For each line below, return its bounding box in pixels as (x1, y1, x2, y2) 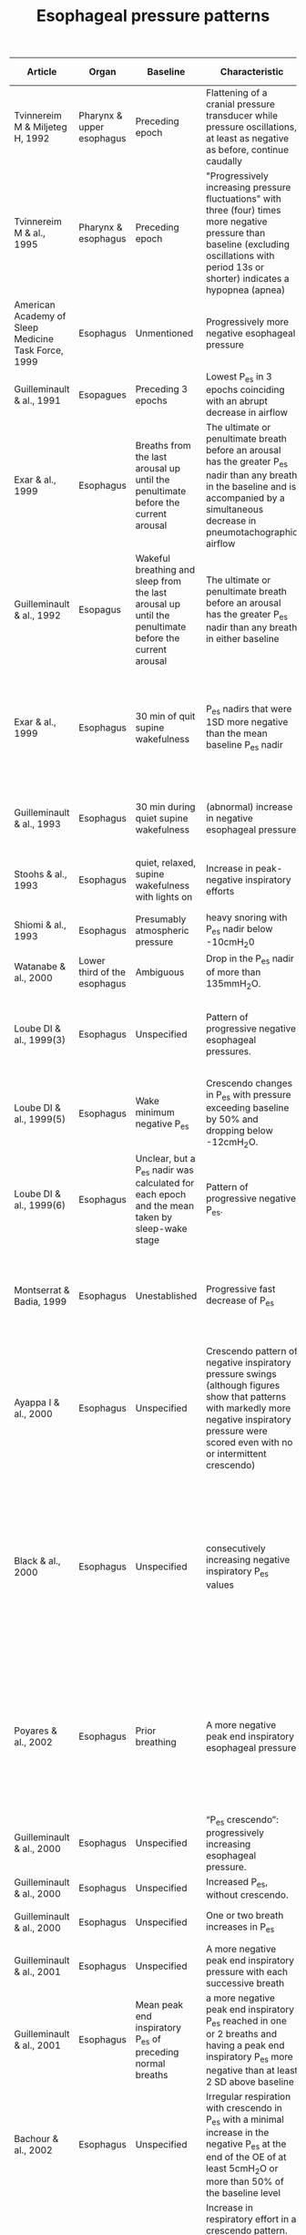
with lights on (135, 890, 193, 903)
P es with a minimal (206, 2113, 284, 2127)
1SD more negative (206, 716, 289, 729)
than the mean (206, 727, 268, 740)
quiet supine (135, 812, 189, 825)
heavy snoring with (206, 911, 288, 924)
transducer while (206, 109, 278, 122)
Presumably (135, 913, 187, 926)
